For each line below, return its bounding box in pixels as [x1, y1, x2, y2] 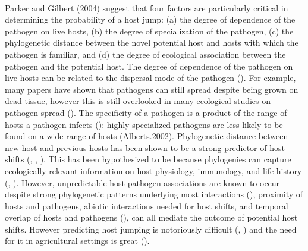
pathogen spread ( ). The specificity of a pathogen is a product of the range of [5, 106, 287, 118]
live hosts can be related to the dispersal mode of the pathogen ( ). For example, [5, 71, 296, 84]
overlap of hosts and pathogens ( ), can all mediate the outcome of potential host [5, 211, 298, 224]
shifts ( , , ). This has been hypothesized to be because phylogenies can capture [5, 153, 291, 165]
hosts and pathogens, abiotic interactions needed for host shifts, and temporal [5, 199, 288, 212]
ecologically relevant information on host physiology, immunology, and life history [5, 164, 302, 177]
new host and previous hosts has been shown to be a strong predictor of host [5, 141, 285, 153]
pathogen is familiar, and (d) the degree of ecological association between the [5, 48, 286, 60]
